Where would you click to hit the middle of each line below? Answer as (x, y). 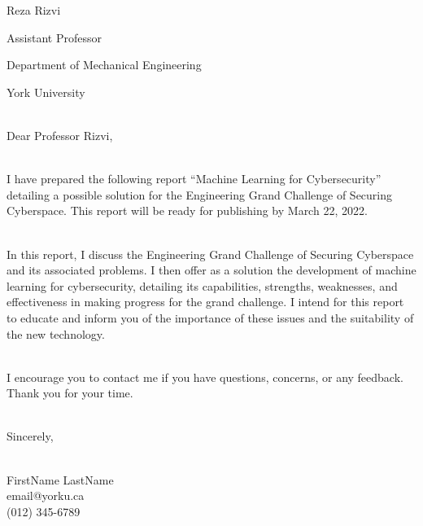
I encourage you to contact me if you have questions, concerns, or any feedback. (205, 377)
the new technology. (56, 333)
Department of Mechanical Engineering (104, 65)
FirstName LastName (60, 479)
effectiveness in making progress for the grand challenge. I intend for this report (205, 302)
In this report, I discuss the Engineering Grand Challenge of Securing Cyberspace (210, 254)
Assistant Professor (54, 37)
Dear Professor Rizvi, (60, 135)
